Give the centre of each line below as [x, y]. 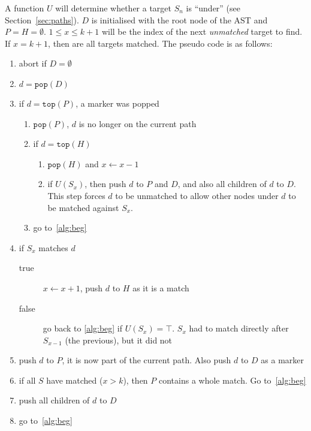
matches [53, 247]
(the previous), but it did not [119, 340]
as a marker [282, 360]
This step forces [76, 195]
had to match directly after [239, 328]
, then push [105, 184]
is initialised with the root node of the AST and [179, 19]
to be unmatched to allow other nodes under [197, 195]
